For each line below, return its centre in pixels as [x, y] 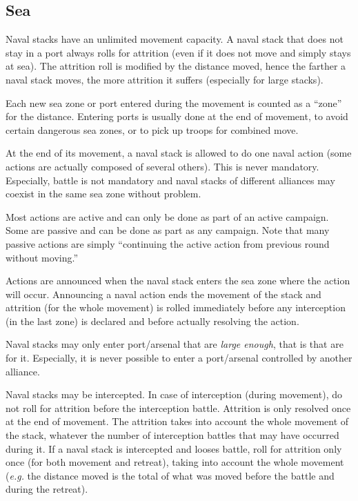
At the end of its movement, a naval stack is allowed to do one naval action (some [179, 153]
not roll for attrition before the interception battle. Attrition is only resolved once [178, 407]
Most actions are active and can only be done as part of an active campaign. [167, 216]
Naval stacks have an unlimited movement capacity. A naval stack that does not [175, 39]
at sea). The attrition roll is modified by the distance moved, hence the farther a [176, 66]
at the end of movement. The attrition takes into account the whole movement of [177, 421]
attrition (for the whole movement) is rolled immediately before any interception [176, 307]
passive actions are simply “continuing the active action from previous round [168, 243]
